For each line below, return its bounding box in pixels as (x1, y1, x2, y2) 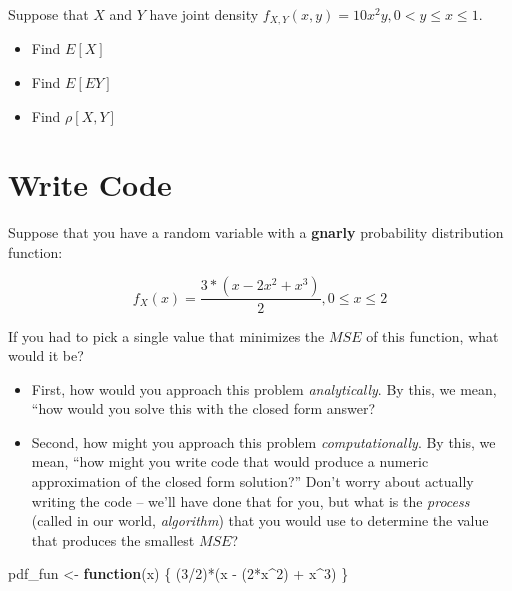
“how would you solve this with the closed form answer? (31, 398, 376, 419)
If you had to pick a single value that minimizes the (8, 325, 325, 346)
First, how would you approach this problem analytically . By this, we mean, (31, 378, 497, 399)
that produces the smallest (31, 529, 195, 550)
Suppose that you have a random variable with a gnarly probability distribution (8, 222, 504, 243)
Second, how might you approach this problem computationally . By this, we (31, 431, 496, 452)
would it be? (8, 345, 84, 366)
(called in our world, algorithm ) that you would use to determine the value (31, 510, 489, 531)
